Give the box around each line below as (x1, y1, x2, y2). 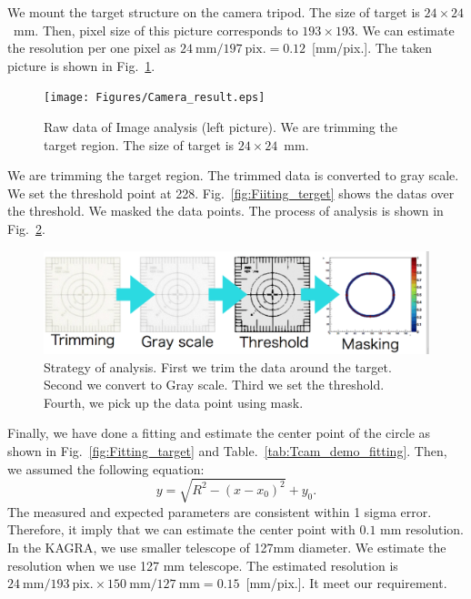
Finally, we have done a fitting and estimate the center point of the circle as (7, 423, 431, 442)
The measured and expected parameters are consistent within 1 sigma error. (7, 502, 432, 521)
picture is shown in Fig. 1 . (7, 56, 155, 75)
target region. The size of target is (44, 135, 235, 154)
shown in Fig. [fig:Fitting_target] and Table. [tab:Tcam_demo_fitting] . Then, (7, 442, 447, 461)
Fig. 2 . (7, 219, 45, 238)
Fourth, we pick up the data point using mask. (44, 392, 304, 411)
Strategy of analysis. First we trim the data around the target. (44, 357, 392, 376)
